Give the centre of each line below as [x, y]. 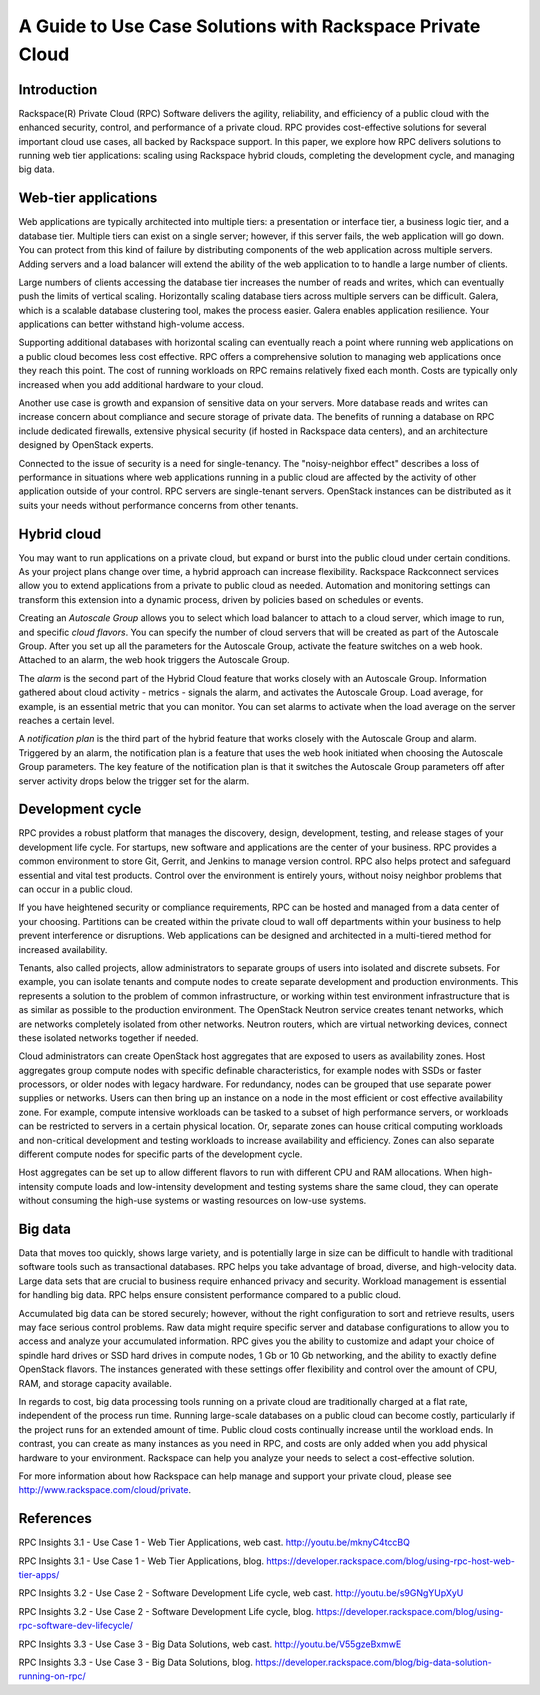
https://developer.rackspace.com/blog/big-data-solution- [373, 1662]
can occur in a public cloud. [76, 889]
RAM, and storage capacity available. [95, 1383]
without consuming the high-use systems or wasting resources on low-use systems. [192, 1201]
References [55, 1518]
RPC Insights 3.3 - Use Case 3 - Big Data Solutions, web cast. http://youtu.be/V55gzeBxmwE [210, 1644]
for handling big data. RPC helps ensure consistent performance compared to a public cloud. [210, 1295]
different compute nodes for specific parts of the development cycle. [160, 1154]
